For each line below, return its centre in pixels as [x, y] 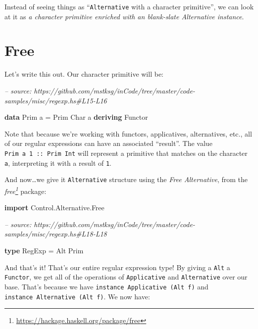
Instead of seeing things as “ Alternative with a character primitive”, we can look [129, 6]
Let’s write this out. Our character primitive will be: [84, 74]
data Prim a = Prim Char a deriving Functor [76, 117]
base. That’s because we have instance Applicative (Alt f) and [106, 286]
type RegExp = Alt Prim [44, 250]
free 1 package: [26, 190]
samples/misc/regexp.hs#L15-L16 [56, 100]
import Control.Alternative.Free [54, 208]
